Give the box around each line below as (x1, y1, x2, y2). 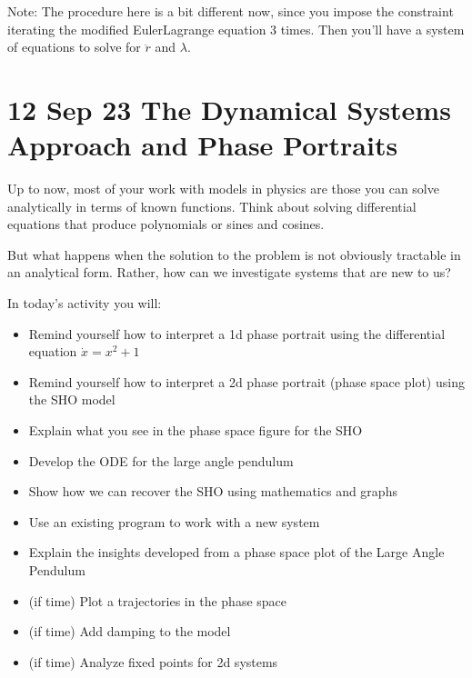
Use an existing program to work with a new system (28, 512, 320, 531)
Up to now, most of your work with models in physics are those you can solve (7, 179, 439, 198)
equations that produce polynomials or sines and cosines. (7, 214, 325, 234)
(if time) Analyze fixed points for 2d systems (28, 652, 278, 671)
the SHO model (28, 390, 115, 409)
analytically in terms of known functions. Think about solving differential (7, 196, 417, 215)
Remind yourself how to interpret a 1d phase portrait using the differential (28, 324, 446, 343)
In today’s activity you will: (7, 294, 162, 313)
